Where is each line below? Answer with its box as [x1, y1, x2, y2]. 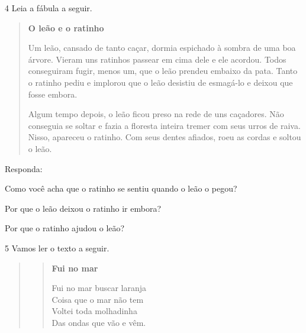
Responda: [5, 162, 43, 174]
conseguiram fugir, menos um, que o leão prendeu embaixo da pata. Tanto [28, 64, 298, 77]
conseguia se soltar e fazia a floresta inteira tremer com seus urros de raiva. [28, 119, 301, 131]
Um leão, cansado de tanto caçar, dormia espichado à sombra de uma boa [28, 41, 296, 54]
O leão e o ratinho [28, 21, 104, 34]
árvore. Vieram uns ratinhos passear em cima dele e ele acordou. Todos [28, 53, 286, 65]
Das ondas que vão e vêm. [51, 316, 146, 328]
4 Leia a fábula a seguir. [5, 2, 92, 14]
